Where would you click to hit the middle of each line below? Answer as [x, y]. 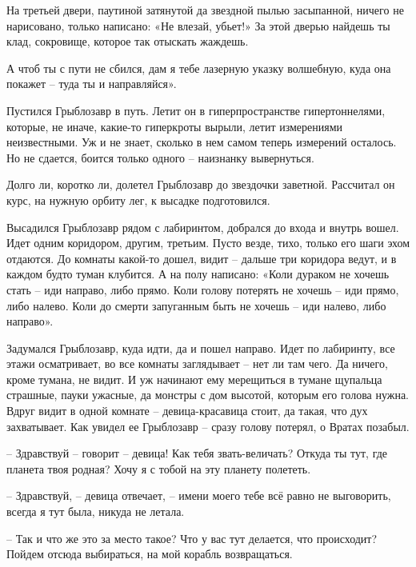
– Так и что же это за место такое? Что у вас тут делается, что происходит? [192, 538]
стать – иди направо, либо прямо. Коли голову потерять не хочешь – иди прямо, [203, 289]
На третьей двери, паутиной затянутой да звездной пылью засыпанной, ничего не [205, 10]
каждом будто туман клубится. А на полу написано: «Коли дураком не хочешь [198, 274]
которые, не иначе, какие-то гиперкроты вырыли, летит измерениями [175, 126]
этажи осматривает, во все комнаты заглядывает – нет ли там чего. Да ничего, [197, 363]
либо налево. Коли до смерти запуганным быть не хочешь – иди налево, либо [196, 305]
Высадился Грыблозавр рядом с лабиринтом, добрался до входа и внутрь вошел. [203, 227]
